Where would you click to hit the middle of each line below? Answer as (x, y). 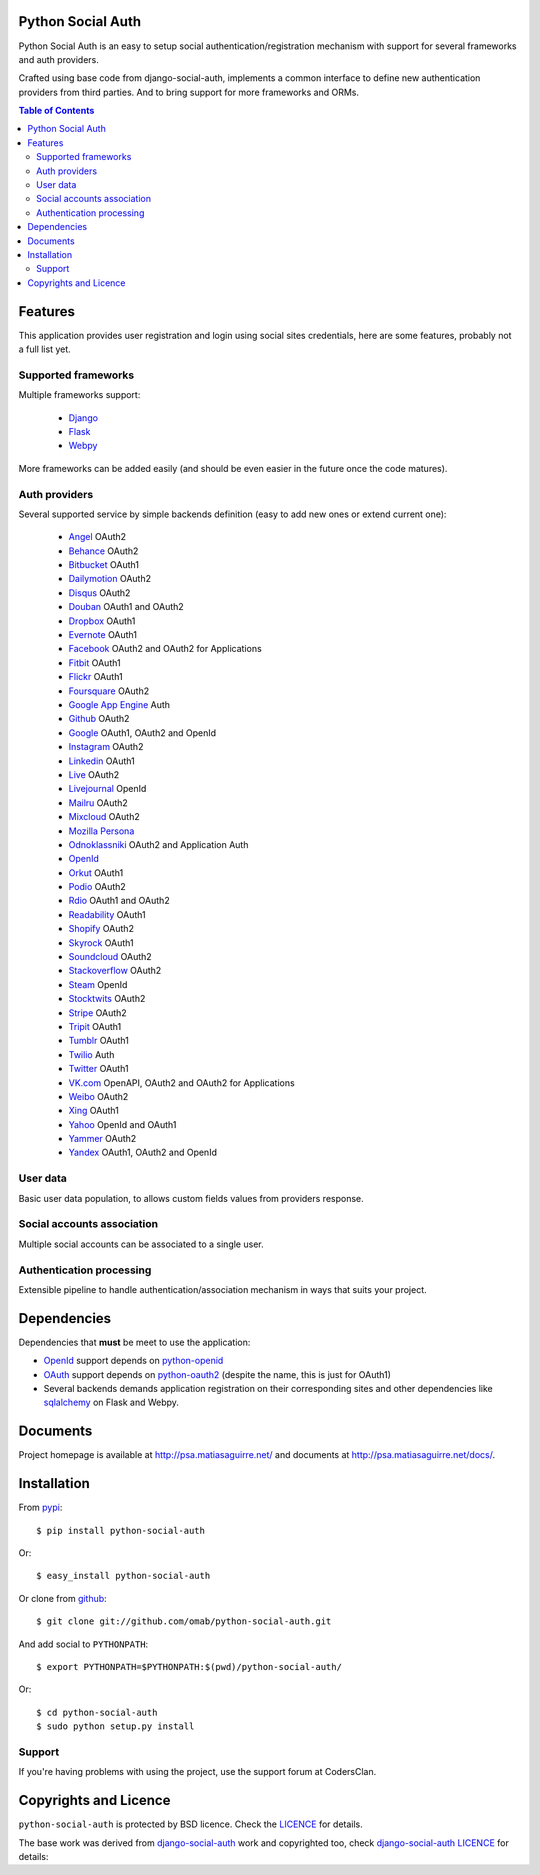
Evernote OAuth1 (103, 635)
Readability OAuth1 (107, 914)
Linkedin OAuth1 (101, 761)
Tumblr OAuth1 (98, 1041)
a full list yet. (45, 349)
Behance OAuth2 (103, 551)
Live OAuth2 (94, 774)
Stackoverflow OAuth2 (115, 971)
